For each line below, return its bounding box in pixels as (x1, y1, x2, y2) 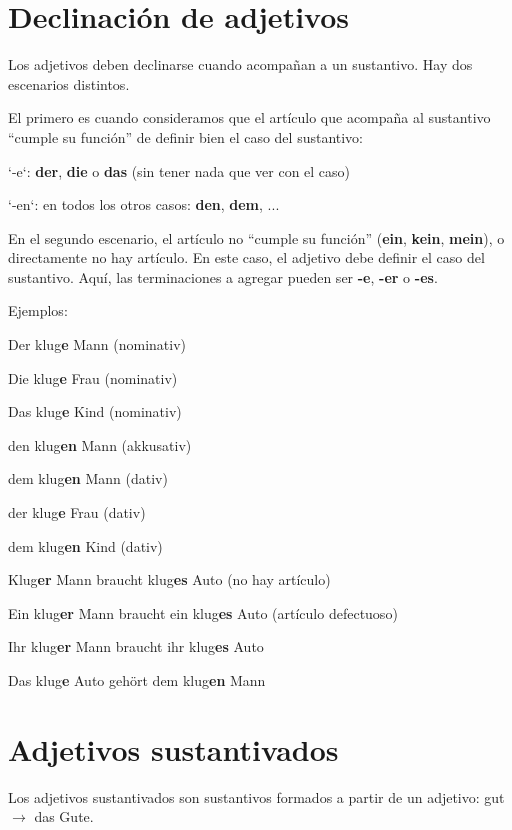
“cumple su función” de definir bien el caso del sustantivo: (8, 126, 364, 147)
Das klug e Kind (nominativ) (8, 401, 182, 422)
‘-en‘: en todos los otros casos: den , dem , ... (8, 194, 280, 215)
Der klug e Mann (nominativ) (8, 334, 187, 355)
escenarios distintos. (8, 73, 130, 94)
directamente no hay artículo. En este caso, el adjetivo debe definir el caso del (8, 247, 485, 268)
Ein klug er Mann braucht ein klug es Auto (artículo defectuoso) (8, 602, 398, 623)
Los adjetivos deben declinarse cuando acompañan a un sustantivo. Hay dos (8, 54, 473, 75)
